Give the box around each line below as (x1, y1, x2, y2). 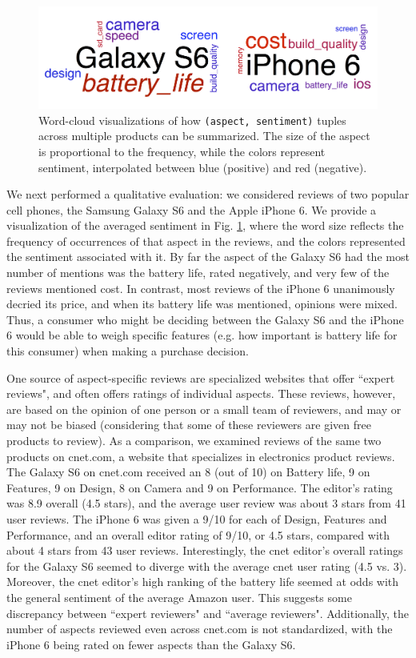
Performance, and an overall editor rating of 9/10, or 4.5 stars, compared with (6, 526, 390, 543)
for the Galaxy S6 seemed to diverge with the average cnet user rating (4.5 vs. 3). (6, 557, 407, 574)
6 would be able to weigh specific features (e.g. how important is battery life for (6, 327, 398, 343)
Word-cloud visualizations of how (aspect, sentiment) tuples (38, 111, 346, 128)
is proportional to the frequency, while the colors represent (38, 142, 326, 159)
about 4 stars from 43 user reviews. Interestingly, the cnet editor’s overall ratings (6, 542, 403, 559)
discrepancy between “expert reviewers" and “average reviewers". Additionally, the (6, 604, 409, 621)
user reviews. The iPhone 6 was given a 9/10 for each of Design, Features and (6, 510, 387, 527)
